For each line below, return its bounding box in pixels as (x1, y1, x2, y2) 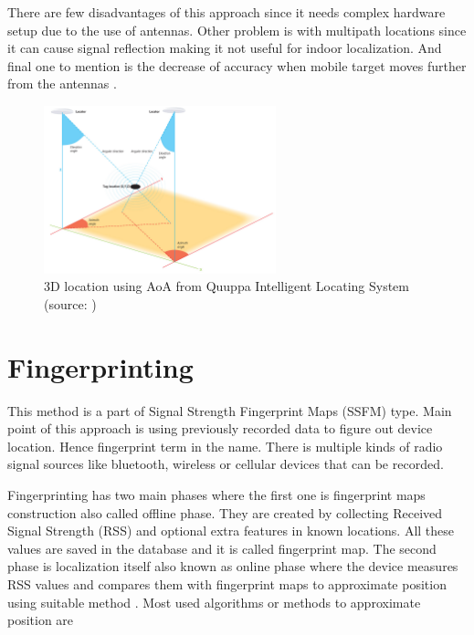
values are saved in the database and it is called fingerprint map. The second (7, 538, 437, 557)
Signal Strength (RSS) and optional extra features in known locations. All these (7, 521, 455, 540)
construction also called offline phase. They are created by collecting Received (7, 503, 443, 522)
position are (7, 610, 74, 630)
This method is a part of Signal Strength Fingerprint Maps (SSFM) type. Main (7, 401, 452, 420)
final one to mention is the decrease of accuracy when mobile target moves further (7, 56, 467, 75)
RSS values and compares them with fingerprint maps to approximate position (7, 575, 447, 594)
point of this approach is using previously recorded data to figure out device (7, 419, 433, 438)
